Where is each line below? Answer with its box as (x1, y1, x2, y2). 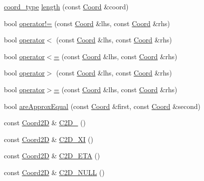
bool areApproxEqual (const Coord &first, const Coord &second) (4, 101, 201, 111)
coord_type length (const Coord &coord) (4, 1, 129, 11)
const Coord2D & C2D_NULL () (4, 167, 105, 177)
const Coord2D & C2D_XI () (4, 134, 93, 144)
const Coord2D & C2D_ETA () (4, 150, 100, 161)
